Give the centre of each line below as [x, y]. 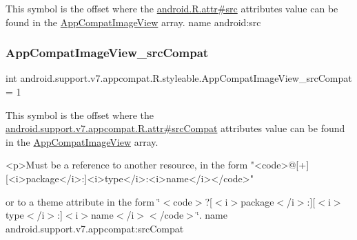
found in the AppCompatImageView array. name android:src [133, 22]
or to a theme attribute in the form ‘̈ [83, 201]
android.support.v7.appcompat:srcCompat [95, 228]
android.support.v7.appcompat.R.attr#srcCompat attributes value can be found [175, 128]
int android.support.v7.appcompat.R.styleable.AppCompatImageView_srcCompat [179, 78]
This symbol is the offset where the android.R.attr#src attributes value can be [172, 8]
